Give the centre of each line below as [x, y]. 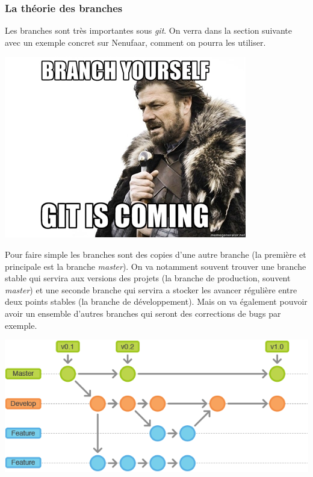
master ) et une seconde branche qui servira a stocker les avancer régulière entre [151, 289]
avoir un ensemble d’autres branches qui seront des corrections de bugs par [143, 313]
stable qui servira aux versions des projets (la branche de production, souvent [148, 278]
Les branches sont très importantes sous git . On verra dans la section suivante [148, 30]
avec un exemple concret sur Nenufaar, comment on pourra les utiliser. [135, 42]
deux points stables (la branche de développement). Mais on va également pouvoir [156, 301]
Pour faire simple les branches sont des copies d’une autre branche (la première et [156, 254]
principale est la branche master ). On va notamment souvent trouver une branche [156, 266]
